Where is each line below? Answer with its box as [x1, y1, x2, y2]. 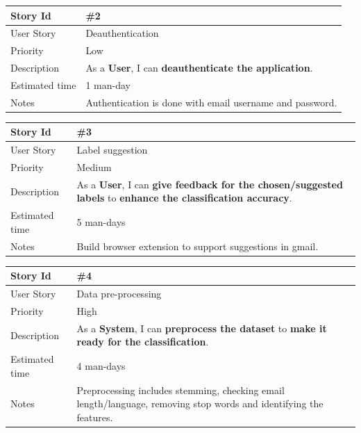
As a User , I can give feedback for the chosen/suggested [76, 177, 343, 191]
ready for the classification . [76, 334, 209, 349]
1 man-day [85, 77, 131, 92]
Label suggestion [76, 142, 148, 157]
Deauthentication [85, 26, 159, 40]
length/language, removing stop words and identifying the [76, 396, 324, 411]
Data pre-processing [76, 286, 162, 301]
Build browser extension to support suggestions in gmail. [76, 238, 319, 253]
